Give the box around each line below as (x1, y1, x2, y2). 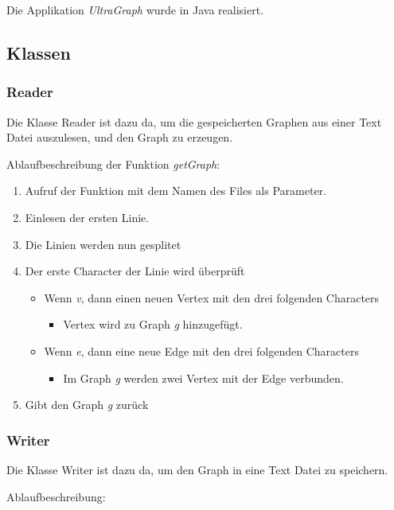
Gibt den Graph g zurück (25, 396, 149, 413)
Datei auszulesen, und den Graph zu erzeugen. (6, 129, 233, 146)
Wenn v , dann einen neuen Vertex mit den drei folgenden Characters (44, 289, 380, 306)
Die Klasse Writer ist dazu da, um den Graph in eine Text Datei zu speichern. (6, 461, 388, 477)
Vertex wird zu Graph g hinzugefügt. (63, 316, 243, 333)
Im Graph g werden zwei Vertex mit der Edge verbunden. (63, 369, 344, 386)
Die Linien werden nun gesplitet (25, 236, 181, 252)
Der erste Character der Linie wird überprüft (25, 263, 245, 279)
